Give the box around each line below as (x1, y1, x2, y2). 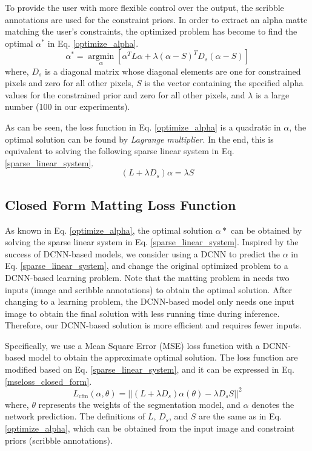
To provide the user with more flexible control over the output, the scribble (5, 1, 284, 13)
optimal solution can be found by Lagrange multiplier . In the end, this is (5, 132, 274, 145)
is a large (255, 88, 290, 101)
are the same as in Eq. (198, 410, 282, 422)
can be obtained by (230, 223, 302, 236)
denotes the (251, 398, 294, 410)
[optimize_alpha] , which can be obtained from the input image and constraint (5, 421, 295, 434)
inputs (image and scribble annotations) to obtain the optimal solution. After (5, 283, 293, 296)
